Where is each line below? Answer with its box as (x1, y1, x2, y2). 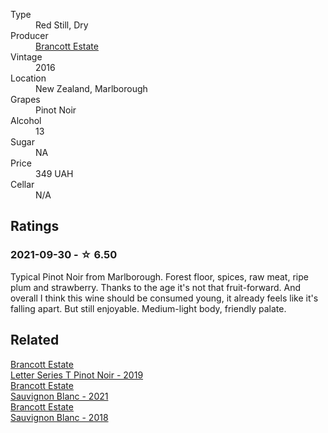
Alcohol (10, 115, 42, 126)
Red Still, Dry (35, 19, 89, 31)
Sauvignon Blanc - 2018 (10, 411, 109, 423)
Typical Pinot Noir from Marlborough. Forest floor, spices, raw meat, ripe (10, 270, 309, 283)
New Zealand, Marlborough (35, 83, 148, 94)
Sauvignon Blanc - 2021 (10, 390, 109, 402)
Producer (10, 30, 49, 41)
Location (10, 72, 47, 84)
